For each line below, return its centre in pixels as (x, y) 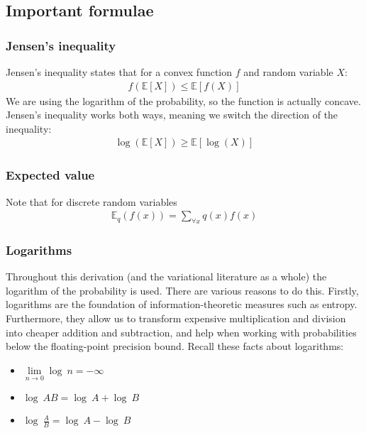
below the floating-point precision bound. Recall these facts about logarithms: (175, 346)
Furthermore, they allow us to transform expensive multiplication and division (176, 318)
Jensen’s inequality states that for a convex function (119, 72)
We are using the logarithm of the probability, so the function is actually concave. (183, 100)
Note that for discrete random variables (91, 201)
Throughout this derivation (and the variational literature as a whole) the (166, 276)
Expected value (50, 175)
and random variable (288, 72)
